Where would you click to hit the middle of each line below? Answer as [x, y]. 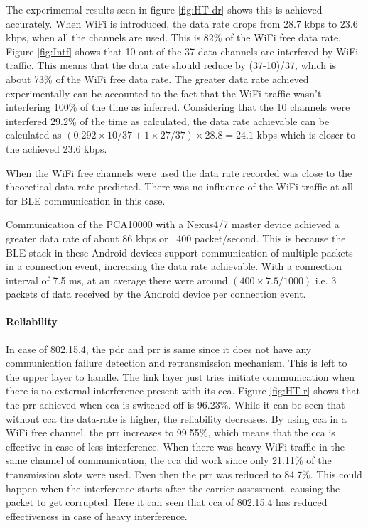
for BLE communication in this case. [86, 200]
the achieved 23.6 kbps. [56, 148]
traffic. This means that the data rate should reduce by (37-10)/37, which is [171, 65]
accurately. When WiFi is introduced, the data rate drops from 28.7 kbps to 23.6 [182, 23]
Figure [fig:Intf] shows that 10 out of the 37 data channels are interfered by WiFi [182, 51]
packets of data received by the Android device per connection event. [156, 294]
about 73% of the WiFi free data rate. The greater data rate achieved [157, 79]
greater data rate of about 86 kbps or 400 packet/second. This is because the [176, 238]
